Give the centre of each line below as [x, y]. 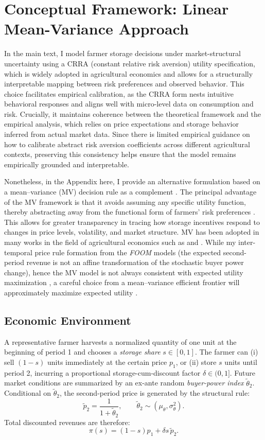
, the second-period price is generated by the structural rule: [155, 393]
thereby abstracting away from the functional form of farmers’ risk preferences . [130, 212]
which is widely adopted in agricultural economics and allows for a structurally [129, 73]
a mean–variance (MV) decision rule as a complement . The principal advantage [130, 192]
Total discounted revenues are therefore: [67, 422]
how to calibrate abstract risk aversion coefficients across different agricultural [127, 144]
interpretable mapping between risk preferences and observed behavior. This [124, 84]
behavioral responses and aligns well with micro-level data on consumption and [129, 104]
